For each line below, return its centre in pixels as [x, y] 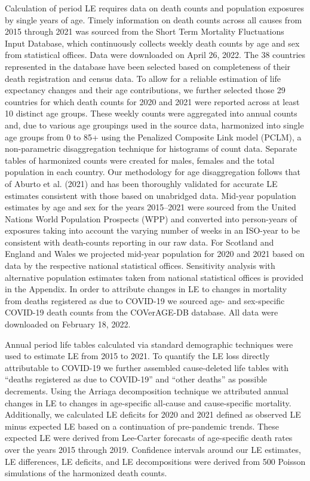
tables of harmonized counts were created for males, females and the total [140, 160]
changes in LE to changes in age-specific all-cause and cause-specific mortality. [148, 402]
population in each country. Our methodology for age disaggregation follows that [153, 172]
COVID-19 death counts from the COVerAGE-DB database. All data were [142, 312]
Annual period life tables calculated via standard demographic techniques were [149, 344]
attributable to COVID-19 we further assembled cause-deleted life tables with [147, 367]
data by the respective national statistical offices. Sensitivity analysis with [140, 266]
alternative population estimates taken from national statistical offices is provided [154, 277]
